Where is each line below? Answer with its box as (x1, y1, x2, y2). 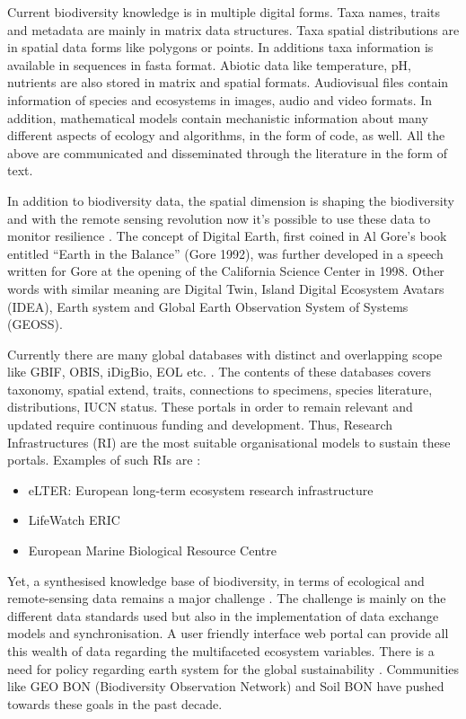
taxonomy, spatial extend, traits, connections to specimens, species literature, (7, 379, 433, 398)
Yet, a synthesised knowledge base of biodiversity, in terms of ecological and (7, 571, 425, 590)
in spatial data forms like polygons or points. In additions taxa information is (7, 38, 434, 57)
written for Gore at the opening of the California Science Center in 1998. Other (7, 262, 444, 280)
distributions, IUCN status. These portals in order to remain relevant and (7, 397, 413, 416)
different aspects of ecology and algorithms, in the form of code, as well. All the (7, 126, 445, 145)
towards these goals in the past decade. (7, 694, 223, 713)
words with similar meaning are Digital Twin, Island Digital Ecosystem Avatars (7, 279, 444, 297)
